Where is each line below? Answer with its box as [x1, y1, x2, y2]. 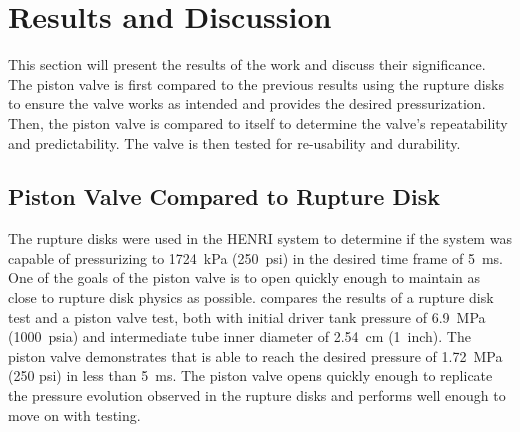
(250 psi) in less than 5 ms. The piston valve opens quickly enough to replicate [8, 365, 493, 386]
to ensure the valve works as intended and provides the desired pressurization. [8, 93, 486, 114]
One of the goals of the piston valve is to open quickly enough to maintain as [8, 267, 481, 288]
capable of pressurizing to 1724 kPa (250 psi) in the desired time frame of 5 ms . [8, 247, 504, 268]
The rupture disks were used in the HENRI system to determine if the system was [8, 228, 512, 249]
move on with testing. [8, 404, 141, 425]
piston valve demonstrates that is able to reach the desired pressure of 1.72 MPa [8, 345, 503, 366]
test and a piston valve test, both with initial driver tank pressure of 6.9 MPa [8, 306, 486, 327]
